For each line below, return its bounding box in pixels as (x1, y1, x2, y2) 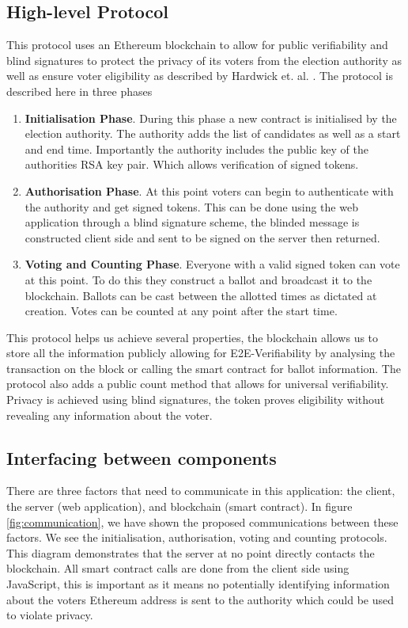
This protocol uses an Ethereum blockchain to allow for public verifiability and (6, 36, 388, 53)
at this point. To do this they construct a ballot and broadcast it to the (25, 271, 372, 287)
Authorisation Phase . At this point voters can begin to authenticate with (25, 182, 394, 199)
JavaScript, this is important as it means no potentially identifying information (6, 576, 390, 592)
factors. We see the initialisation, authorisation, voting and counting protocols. (6, 529, 387, 546)
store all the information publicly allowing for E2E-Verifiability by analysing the (6, 344, 395, 361)
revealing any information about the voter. (6, 406, 213, 423)
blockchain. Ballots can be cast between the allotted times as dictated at (25, 287, 377, 303)
